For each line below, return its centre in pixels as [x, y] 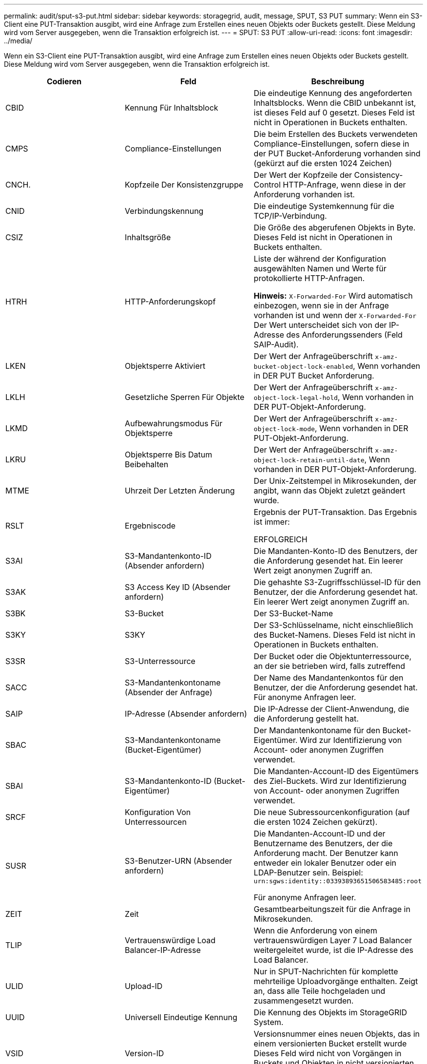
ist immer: [272, 522]
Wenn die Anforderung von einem [315, 931]
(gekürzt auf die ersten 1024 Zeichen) [323, 163]
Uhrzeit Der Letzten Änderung [180, 491]
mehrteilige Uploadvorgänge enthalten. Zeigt [336, 981]
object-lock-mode [284, 429]
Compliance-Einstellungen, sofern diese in [331, 144]
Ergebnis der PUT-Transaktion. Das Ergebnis [335, 512]
